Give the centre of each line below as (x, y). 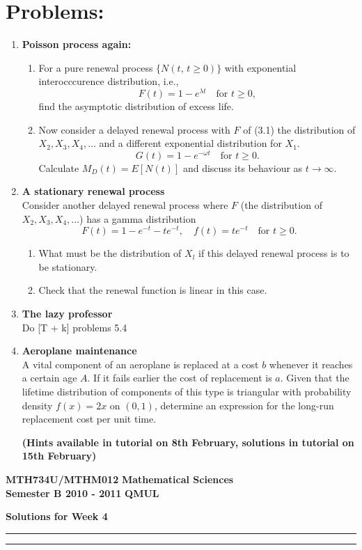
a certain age (49, 378)
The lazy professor (67, 314)
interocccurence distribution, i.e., (109, 81)
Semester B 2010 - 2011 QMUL (82, 493)
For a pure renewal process (96, 67)
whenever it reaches (311, 364)
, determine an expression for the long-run (244, 405)
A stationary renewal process (93, 191)
